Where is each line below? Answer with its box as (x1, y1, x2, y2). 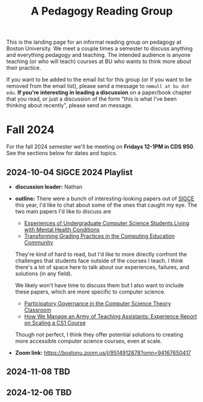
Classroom (24, 306, 52, 313)
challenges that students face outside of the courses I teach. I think (15, 256, 184, 264)
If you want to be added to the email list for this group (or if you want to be (6, 76, 192, 83)
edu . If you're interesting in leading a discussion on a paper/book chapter (6, 89, 192, 96)
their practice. (6, 64, 41, 72)
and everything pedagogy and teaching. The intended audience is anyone (6, 52, 191, 59)
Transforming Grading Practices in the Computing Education (24, 232, 175, 240)
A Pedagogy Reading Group (30, 4, 173, 18)
